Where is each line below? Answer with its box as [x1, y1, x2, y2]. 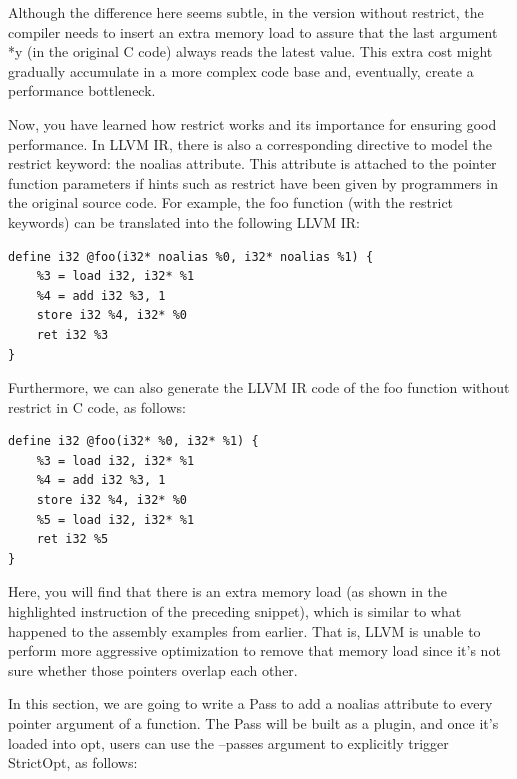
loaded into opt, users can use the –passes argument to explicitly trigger [8, 732, 449, 753]
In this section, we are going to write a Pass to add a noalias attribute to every [8, 693, 493, 714]
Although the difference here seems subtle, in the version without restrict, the [8, 2, 484, 22]
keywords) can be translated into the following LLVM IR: [8, 211, 360, 232]
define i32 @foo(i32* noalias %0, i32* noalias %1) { [8, 249, 374, 264]
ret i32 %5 [36, 532, 109, 547]
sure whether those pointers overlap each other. [8, 659, 298, 680]
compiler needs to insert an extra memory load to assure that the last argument [8, 21, 498, 42]
